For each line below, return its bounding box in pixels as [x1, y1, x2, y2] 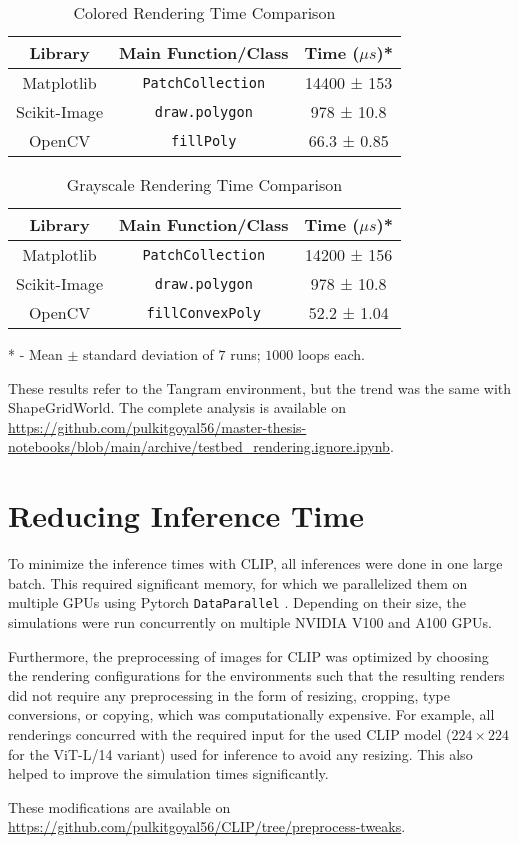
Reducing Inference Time [8, 495, 364, 536]
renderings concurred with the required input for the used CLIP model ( [8, 723, 452, 744]
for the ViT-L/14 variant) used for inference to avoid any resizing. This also [8, 743, 473, 764]
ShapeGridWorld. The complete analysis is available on [8, 397, 346, 418]
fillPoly [171, 132, 237, 149]
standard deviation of [83, 344, 214, 364]
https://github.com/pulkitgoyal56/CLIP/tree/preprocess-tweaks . [8, 816, 406, 837]
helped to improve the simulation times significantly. [8, 763, 329, 784]
